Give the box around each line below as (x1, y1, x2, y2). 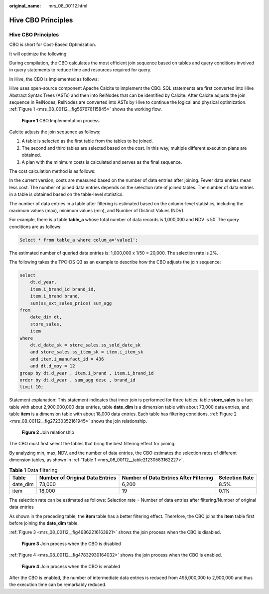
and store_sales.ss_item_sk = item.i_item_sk (30, 349, 143, 355)
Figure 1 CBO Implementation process (21, 117, 100, 123)
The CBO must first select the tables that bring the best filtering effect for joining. (9, 441, 176, 447)
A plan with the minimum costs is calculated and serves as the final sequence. (21, 159, 182, 165)
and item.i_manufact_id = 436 (30, 356, 104, 362)
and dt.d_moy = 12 (30, 363, 75, 369)
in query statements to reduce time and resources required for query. (9, 67, 151, 73)
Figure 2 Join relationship (21, 429, 75, 435)
